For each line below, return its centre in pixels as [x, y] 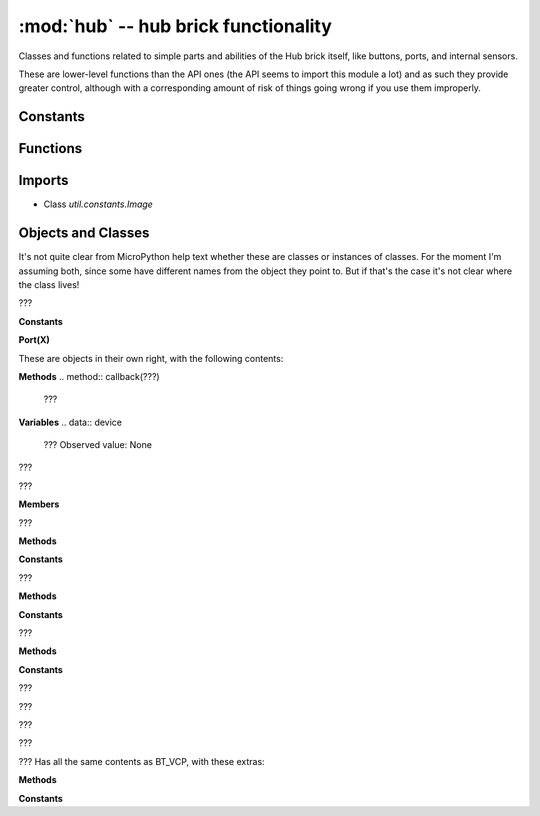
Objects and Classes [84, 233]
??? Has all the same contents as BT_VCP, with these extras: [141, 761]
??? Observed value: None [97, 445]
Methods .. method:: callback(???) [89, 376]
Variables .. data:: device [70, 422]
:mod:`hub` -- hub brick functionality [175, 26]
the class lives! [49, 284]
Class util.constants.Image [98, 204]
